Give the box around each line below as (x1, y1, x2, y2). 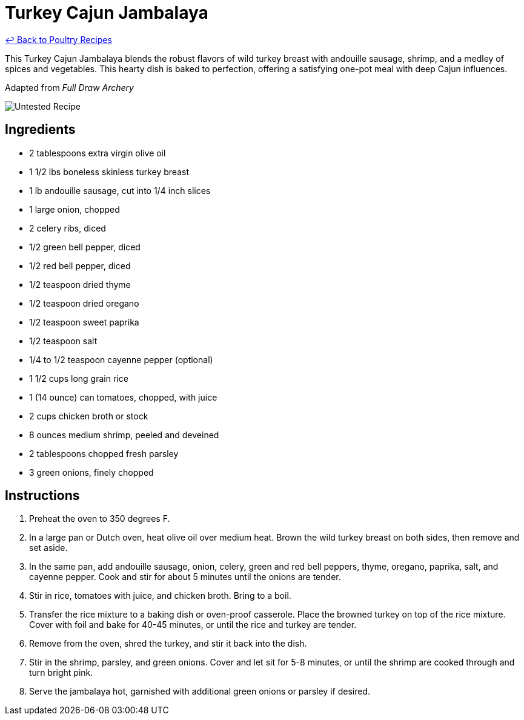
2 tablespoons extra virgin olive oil (29, 147, 166, 158)
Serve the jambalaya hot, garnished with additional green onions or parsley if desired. (29, 686, 371, 697)
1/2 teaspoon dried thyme (29, 279, 131, 290)
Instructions (5, 488, 80, 504)
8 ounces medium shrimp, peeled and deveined (29, 429, 219, 440)
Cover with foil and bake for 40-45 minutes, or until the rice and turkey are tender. (29, 619, 357, 630)
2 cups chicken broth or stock (29, 410, 148, 421)
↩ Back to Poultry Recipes (5, 34, 112, 45)
